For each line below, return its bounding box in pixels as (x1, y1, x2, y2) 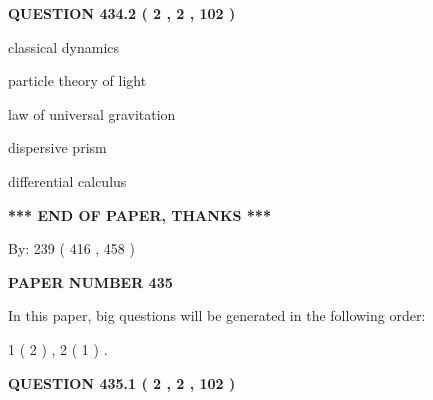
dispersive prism (8, 137, 107, 158)
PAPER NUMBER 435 (8, 271, 173, 292)
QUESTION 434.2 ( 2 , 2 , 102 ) (8, 3, 236, 23)
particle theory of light (8, 70, 147, 91)
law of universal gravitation (8, 103, 176, 124)
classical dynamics (8, 36, 120, 57)
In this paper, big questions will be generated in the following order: (8, 305, 426, 326)
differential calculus (8, 170, 127, 191)
